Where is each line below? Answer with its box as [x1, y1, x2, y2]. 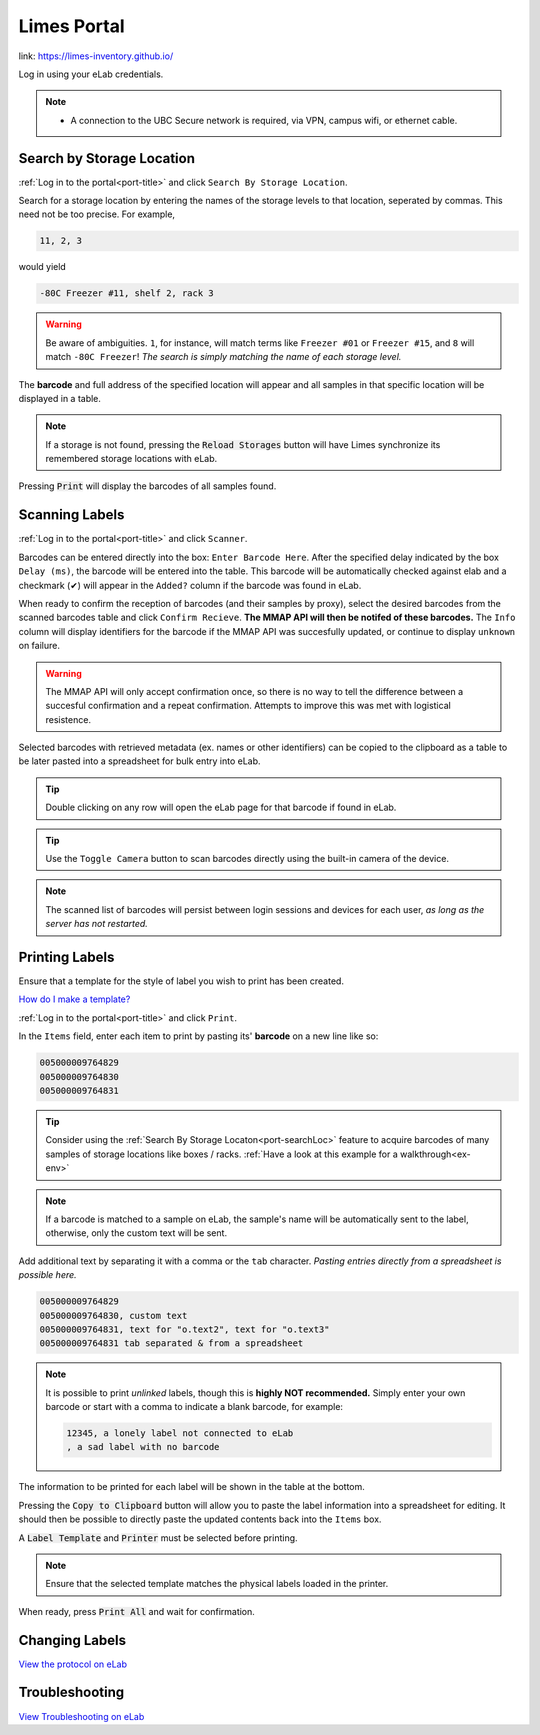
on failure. [18, 640, 60, 652]
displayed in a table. [18, 392, 102, 404]
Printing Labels [18, 949, 115, 965]
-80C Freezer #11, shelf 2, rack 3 [39, 288, 214, 299]
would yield [18, 261, 67, 273]
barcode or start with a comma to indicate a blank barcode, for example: [45, 1401, 344, 1413]
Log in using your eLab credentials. [18, 68, 164, 80]
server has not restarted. [45, 918, 149, 930]
